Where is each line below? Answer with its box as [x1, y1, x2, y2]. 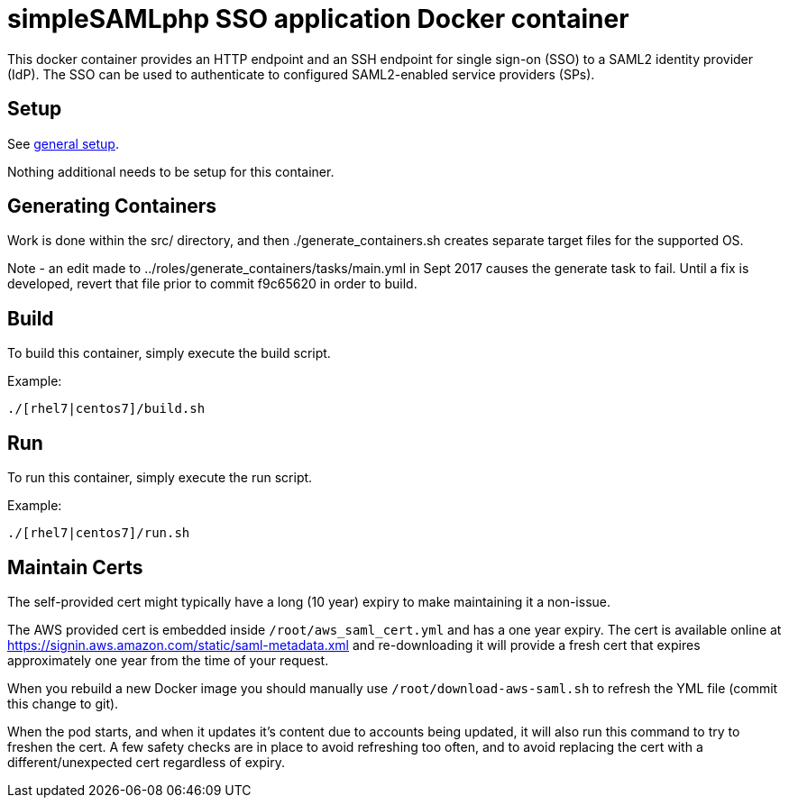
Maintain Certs [7, 555, 143, 579]
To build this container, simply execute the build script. [7, 345, 331, 361]
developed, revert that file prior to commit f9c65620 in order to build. [7, 276, 417, 292]
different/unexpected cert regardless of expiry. [7, 754, 285, 770]
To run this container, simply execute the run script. [7, 470, 313, 486]
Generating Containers [7, 195, 217, 218]
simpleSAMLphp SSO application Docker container [7, 4, 629, 34]
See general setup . [7, 135, 119, 151]
